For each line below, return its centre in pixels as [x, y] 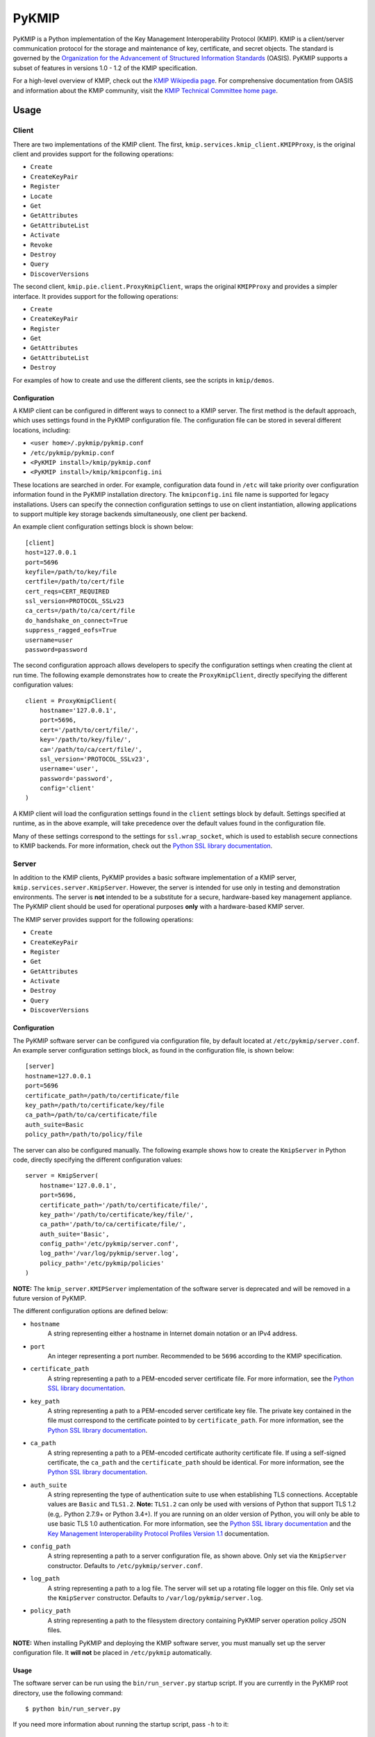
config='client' [67, 788]
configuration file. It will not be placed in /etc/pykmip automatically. [112, 1652]
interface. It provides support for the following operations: [95, 296]
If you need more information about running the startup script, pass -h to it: [121, 1724]
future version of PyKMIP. [50, 1299]
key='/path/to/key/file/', [85, 740]
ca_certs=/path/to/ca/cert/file [80, 611]
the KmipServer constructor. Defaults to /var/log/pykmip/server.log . [155, 1597]
